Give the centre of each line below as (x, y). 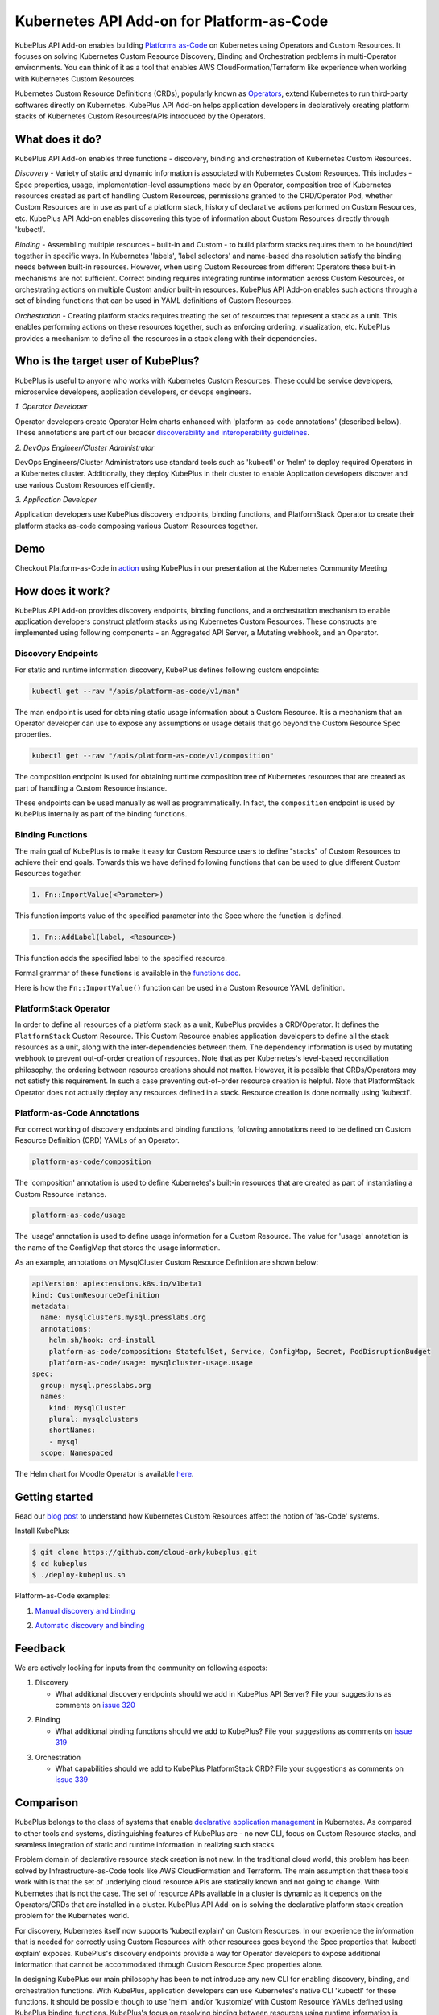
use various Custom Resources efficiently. (85, 484)
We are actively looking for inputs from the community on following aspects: (141, 1668)
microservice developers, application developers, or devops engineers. (133, 392)
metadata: (51, 1307)
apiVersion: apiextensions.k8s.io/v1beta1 (117, 1284)
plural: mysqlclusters (93, 1419)
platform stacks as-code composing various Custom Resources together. (136, 526)
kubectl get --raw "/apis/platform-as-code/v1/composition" (153, 756)
